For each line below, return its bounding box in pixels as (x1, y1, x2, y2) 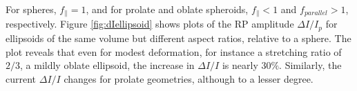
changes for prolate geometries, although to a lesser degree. (64, 71, 313, 85)
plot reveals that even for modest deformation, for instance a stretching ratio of (6, 44, 342, 59)
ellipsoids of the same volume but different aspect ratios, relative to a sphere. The (6, 30, 351, 45)
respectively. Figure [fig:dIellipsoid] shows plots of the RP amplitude (6, 17, 294, 31)
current (6, 71, 37, 85)
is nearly (222, 58, 258, 72)
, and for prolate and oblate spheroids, (86, 2, 249, 16)
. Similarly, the (279, 58, 342, 72)
